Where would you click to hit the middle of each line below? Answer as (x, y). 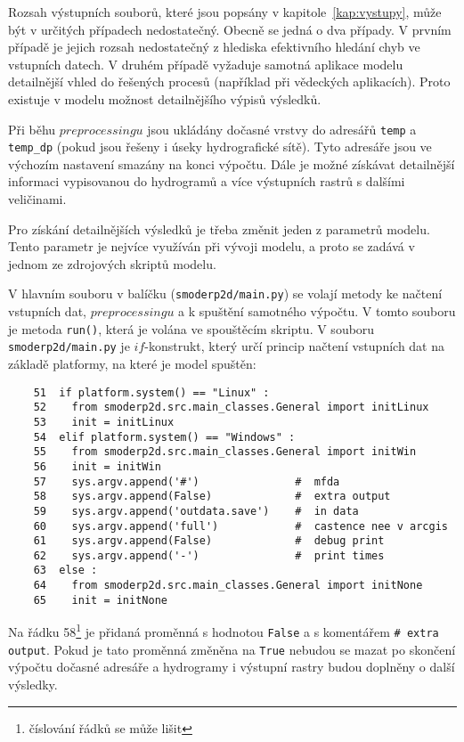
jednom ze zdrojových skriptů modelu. (112, 263)
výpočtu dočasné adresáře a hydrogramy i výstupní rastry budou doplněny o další (232, 667)
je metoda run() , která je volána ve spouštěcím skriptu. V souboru (191, 328)
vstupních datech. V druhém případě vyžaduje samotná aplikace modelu (206, 64)
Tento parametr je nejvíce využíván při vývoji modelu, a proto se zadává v (212, 246)
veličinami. (37, 199)
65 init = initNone (100, 600)
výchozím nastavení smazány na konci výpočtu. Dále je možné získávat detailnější (232, 163)
